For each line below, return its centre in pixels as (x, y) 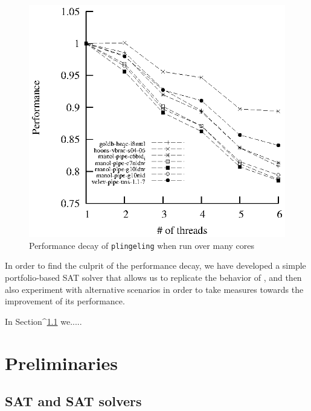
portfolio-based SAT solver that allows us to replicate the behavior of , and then (153, 277)
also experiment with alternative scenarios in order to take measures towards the (154, 289)
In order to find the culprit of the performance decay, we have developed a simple (155, 265)
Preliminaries (61, 362)
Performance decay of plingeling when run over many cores (142, 245)
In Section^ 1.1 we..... (43, 321)
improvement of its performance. (65, 301)
